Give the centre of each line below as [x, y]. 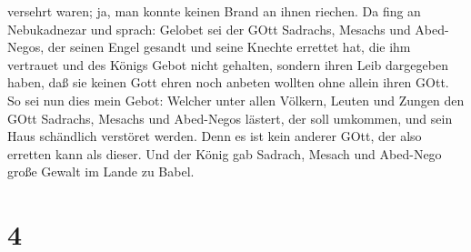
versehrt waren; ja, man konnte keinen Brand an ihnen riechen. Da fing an [214, 11]
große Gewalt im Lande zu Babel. [101, 171]
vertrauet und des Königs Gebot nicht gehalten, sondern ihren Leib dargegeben [228, 64]
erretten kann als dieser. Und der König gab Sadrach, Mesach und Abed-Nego [225, 153]
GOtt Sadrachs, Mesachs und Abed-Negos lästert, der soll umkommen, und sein [230, 118]
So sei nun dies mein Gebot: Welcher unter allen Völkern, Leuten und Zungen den [236, 100]
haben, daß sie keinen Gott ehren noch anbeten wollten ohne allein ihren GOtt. [228, 82]
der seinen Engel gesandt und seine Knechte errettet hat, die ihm [229, 47]
